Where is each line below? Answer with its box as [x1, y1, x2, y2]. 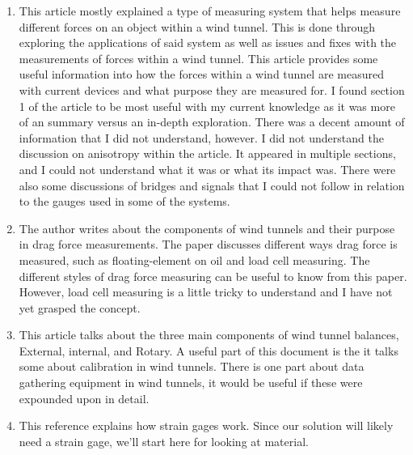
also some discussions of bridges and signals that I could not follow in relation [19, 176, 405, 193]
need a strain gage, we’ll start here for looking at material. [19, 432, 309, 449]
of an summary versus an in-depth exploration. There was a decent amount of [19, 113, 405, 130]
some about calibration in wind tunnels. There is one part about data [19, 358, 365, 375]
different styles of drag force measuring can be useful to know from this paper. [19, 267, 407, 284]
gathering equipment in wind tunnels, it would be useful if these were [19, 374, 363, 391]
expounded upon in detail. [19, 389, 150, 406]
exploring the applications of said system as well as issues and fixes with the [19, 34, 397, 51]
